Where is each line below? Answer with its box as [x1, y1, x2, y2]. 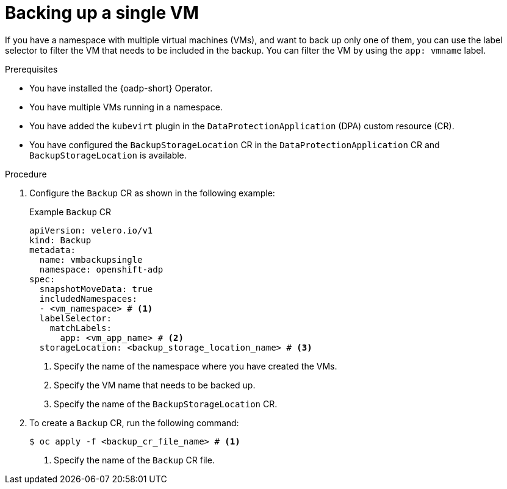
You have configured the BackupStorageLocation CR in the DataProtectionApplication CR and [29, 139, 440, 150]
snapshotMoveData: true [39, 284, 153, 294]
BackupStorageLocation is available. [29, 149, 187, 160]
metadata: [29, 245, 76, 255]
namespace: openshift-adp [39, 264, 164, 274]
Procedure [5, 168, 47, 179]
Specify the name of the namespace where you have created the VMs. [54, 360, 337, 371]
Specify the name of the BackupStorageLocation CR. [54, 398, 278, 409]
